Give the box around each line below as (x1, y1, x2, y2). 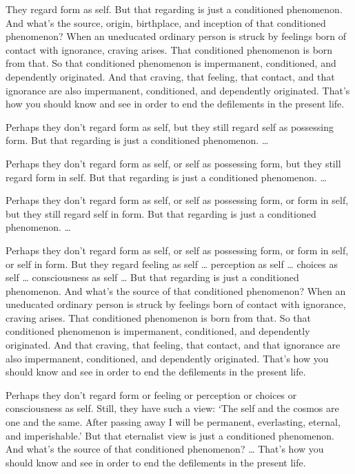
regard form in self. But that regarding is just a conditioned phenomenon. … (6, 169, 327, 184)
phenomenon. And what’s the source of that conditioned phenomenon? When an (6, 283, 346, 298)
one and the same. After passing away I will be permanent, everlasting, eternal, (6, 415, 341, 429)
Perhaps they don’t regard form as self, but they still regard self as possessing (6, 119, 334, 134)
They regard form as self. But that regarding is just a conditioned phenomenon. (6, 2, 343, 16)
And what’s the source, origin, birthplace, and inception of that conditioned (6, 15, 326, 30)
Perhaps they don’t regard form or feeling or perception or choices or (6, 387, 297, 402)
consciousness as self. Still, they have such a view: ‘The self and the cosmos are (6, 401, 339, 415)
